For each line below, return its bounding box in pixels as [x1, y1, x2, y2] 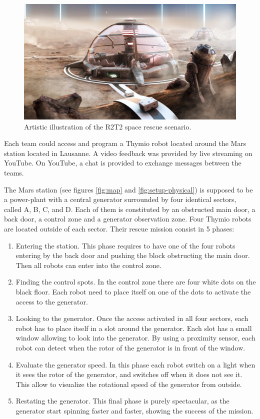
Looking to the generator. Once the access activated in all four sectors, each [15, 313, 248, 323]
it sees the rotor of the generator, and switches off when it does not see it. [15, 369, 242, 379]
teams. [4, 167, 24, 178]
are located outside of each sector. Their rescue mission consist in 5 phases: [4, 223, 234, 233]
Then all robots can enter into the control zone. [15, 259, 161, 270]
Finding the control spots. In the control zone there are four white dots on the [15, 276, 256, 287]
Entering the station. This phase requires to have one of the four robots [15, 240, 235, 250]
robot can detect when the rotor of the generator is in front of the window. [15, 342, 245, 352]
